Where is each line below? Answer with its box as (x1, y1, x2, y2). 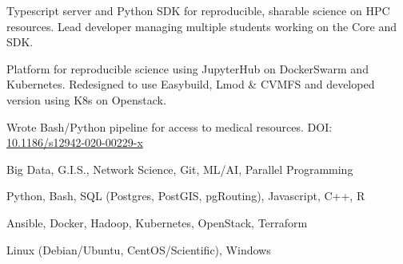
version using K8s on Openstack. (6, 91, 166, 108)
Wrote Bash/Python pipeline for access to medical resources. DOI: (6, 118, 333, 135)
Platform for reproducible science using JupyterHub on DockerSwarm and (6, 60, 369, 77)
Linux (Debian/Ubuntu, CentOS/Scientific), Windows (6, 241, 271, 258)
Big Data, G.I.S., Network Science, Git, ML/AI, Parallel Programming (6, 160, 353, 177)
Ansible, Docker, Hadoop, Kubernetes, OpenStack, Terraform (6, 214, 308, 231)
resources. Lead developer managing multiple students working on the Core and (6, 18, 397, 34)
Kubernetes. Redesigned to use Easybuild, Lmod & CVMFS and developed (6, 76, 375, 93)
